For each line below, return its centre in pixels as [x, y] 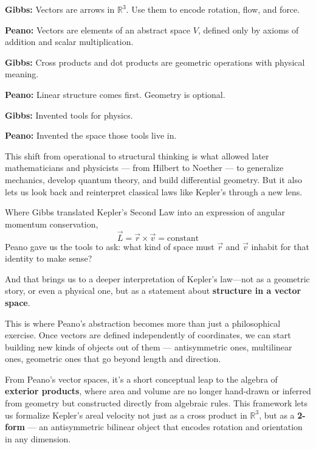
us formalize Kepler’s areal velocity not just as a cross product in [126, 415]
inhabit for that [280, 246]
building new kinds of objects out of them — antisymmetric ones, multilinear [149, 346]
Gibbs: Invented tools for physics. [69, 115]
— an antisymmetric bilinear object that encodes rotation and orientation [165, 427]
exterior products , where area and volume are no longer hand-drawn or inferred [158, 391]
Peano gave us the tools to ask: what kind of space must [110, 246]
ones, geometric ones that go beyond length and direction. [113, 359]
